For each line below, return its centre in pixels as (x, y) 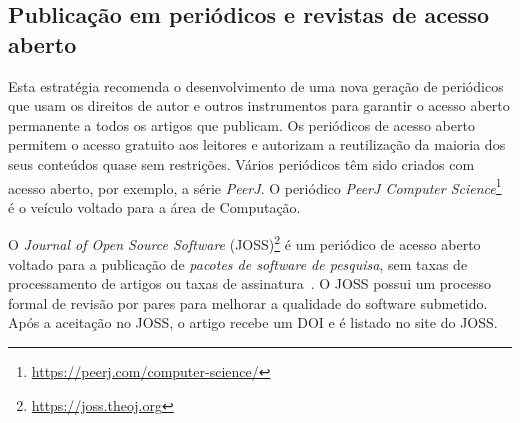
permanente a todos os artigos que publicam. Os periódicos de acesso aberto (241, 124)
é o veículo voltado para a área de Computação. (154, 206)
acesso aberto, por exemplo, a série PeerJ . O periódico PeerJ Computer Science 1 (255, 186)
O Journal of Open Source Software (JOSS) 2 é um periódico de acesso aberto (244, 243)
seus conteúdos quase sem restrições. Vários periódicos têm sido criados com (241, 163)
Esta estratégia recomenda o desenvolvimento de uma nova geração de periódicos (256, 85)
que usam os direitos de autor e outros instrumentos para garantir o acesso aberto (259, 105)
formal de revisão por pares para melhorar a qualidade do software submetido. (248, 302)
